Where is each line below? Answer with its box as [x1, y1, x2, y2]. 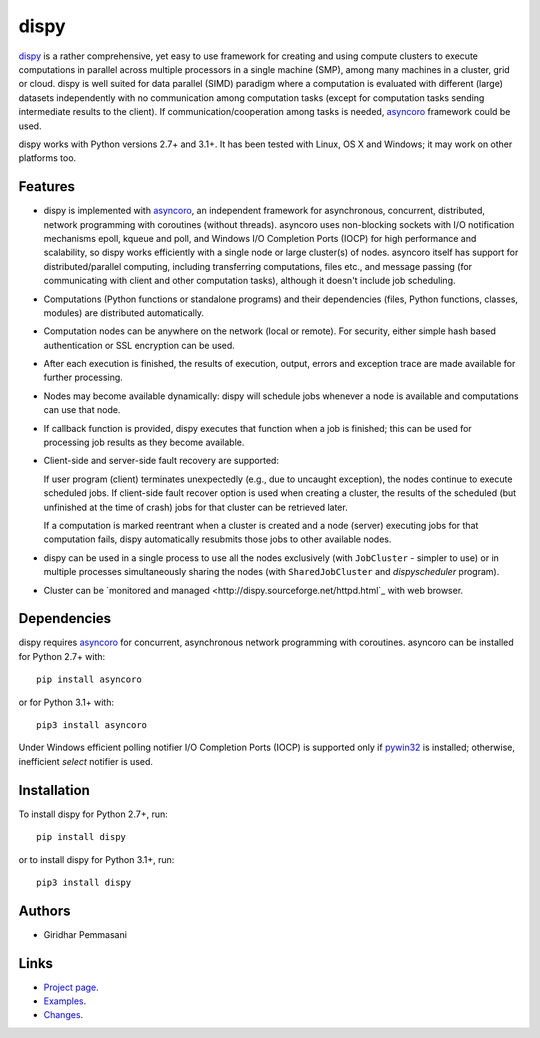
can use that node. [43, 404, 121, 416]
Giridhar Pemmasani [43, 928, 127, 940]
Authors [18, 902, 71, 919]
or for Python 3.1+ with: [18, 696, 115, 708]
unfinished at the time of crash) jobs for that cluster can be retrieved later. [43, 501, 349, 513]
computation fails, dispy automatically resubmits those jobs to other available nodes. [43, 533, 392, 545]
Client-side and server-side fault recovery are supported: [43, 455, 280, 467]
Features [18, 178, 75, 195]
